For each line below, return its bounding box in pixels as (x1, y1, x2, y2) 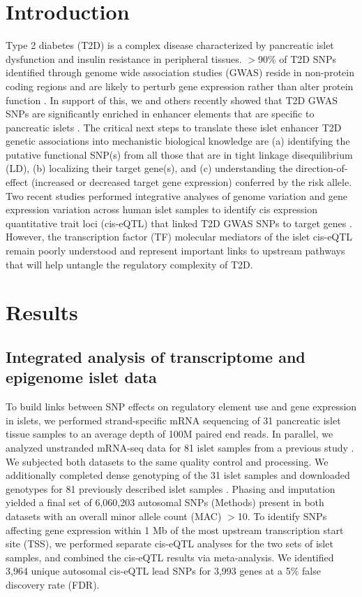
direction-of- (296, 161, 348, 175)
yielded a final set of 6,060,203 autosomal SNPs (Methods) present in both (6, 495, 324, 510)
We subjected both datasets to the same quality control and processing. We (6, 454, 329, 468)
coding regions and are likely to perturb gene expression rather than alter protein (6, 78, 354, 93)
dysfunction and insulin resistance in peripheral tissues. (6, 51, 242, 66)
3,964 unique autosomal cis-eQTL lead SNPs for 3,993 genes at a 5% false (6, 563, 321, 578)
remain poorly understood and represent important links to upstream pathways (6, 243, 345, 258)
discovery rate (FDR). (6, 577, 100, 591)
